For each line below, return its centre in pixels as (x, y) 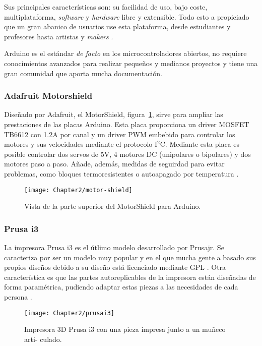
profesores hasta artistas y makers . (59, 36)
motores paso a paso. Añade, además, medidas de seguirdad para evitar (114, 164)
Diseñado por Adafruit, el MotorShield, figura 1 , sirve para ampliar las (114, 114)
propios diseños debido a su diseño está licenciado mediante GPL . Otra (115, 267)
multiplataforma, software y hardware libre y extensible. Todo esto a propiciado (127, 16)
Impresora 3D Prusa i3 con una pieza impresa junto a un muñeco (125, 329)
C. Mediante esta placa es (200, 144)
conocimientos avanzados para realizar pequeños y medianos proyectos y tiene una (131, 63)
